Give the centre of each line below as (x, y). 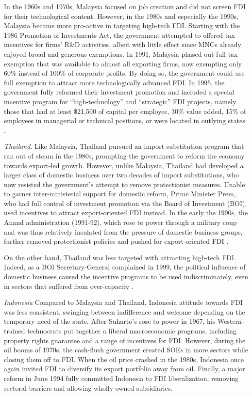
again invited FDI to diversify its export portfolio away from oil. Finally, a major (125, 369)
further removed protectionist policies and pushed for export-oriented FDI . (116, 241)
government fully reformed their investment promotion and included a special (119, 92)
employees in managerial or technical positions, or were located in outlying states (125, 120)
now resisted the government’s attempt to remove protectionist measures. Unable (125, 184)
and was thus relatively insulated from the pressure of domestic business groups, (123, 231)
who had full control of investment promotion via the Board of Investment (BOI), (126, 203)
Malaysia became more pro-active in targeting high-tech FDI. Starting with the (122, 25)
